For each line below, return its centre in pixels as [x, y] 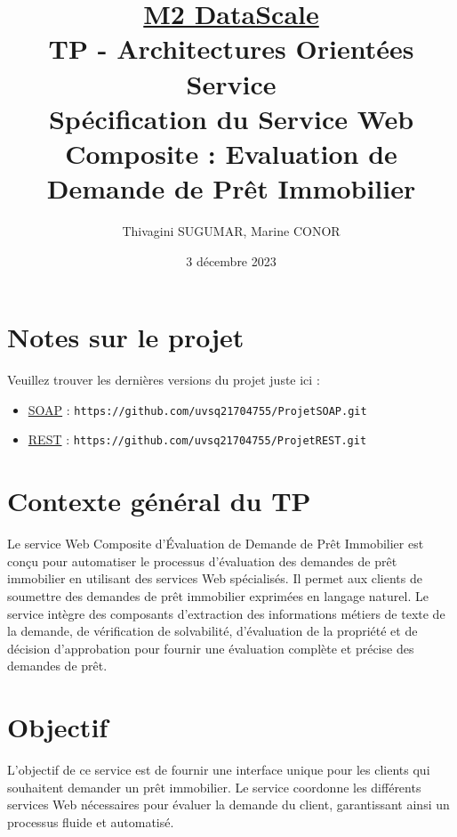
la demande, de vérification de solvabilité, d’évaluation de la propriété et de [212, 631]
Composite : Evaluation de [231, 153]
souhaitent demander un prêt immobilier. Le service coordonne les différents [214, 787]
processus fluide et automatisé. [91, 821]
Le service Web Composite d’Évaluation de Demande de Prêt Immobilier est [216, 544]
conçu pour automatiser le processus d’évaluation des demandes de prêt [202, 561]
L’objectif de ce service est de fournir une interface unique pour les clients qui [219, 770]
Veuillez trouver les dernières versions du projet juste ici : [164, 380]
